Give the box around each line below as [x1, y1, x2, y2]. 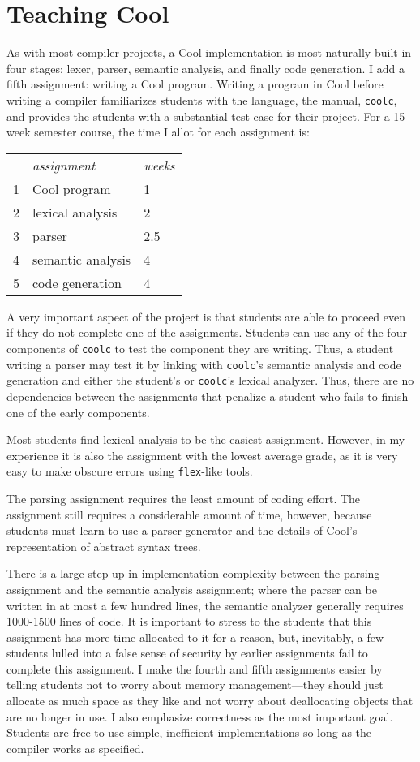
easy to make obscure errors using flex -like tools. [6, 463, 253, 480]
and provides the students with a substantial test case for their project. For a [6, 107, 390, 124]
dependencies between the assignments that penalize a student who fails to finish [6, 387, 409, 404]
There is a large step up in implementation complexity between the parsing [6, 565, 380, 582]
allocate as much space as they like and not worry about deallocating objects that [6, 692, 414, 709]
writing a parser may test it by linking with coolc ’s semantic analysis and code [6, 355, 401, 372]
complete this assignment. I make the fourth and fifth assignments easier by [6, 660, 383, 677]
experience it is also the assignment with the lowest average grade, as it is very [6, 446, 398, 463]
